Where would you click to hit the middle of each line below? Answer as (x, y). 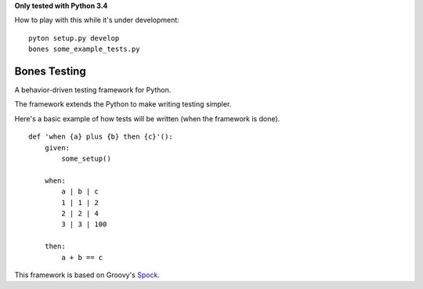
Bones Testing (50, 71)
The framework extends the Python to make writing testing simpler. (123, 104)
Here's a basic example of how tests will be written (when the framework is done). (147, 118)
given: (57, 148)
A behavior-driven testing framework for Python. (93, 90)
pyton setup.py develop (74, 38)
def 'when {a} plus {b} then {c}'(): (101, 137)
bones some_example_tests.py (84, 49)
